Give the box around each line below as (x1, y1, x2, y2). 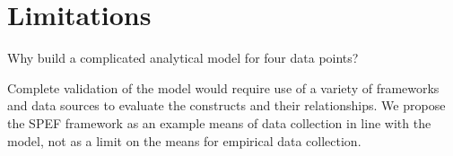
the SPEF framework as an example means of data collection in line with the (7, 113, 431, 132)
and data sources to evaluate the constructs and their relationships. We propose (7, 96, 446, 115)
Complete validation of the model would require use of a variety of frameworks (7, 78, 440, 97)
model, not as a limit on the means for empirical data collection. (7, 131, 362, 150)
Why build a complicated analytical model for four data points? (7, 48, 359, 67)
